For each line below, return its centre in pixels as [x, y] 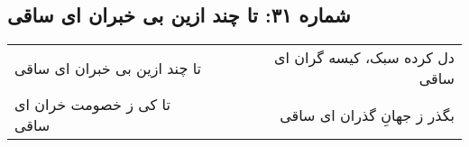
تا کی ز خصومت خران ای [92, 105]
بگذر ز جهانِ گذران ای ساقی [367, 115]
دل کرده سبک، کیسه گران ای [364, 58]
